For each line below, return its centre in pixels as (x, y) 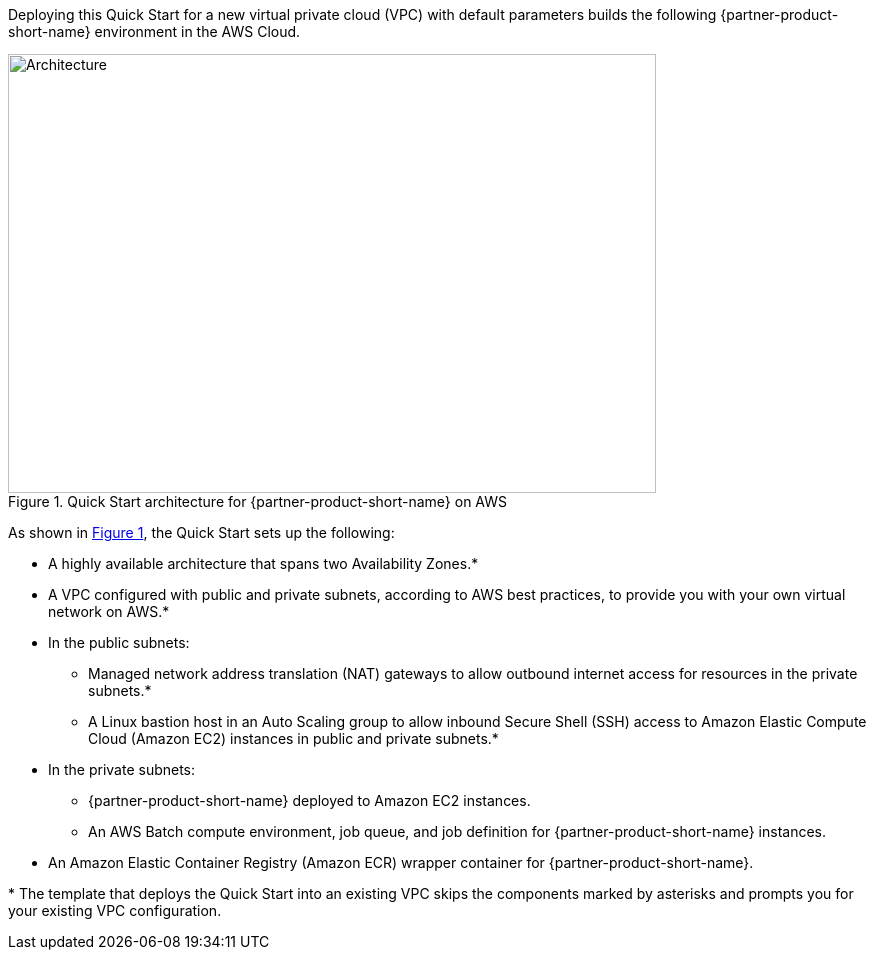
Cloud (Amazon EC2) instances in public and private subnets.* (293, 738)
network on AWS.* (109, 611)
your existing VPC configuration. (115, 910)
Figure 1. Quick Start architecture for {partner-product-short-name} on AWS (258, 501)
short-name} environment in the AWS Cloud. (154, 31)
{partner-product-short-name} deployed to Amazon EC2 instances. (309, 800)
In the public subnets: (119, 642)
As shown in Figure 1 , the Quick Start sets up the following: (201, 532)
